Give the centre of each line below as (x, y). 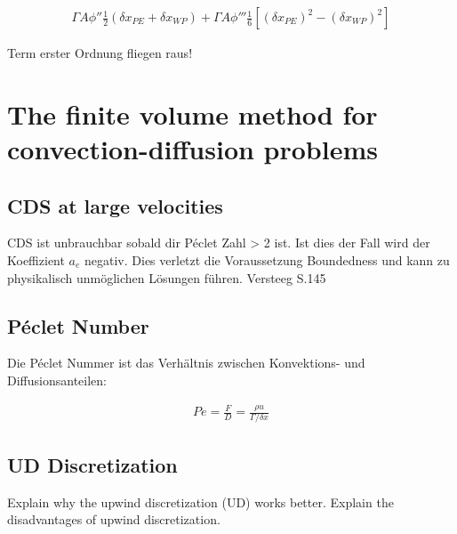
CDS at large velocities (115, 205)
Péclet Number (78, 325)
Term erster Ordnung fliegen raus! (100, 53)
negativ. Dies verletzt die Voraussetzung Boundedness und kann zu (267, 259)
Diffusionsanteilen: (57, 380)
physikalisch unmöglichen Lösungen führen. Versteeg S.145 (167, 277)
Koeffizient (36, 259)
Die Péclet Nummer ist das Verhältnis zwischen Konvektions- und (186, 363)
